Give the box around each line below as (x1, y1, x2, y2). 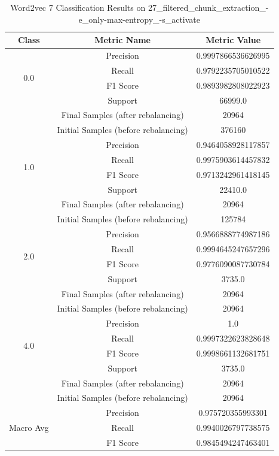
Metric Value (206, 34, 261, 46)
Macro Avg (9, 421, 49, 434)
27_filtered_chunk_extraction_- (148, 1, 269, 13)
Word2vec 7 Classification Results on (10, 1, 146, 13)
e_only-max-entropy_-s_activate (78, 13, 201, 25)
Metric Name (94, 34, 151, 46)
